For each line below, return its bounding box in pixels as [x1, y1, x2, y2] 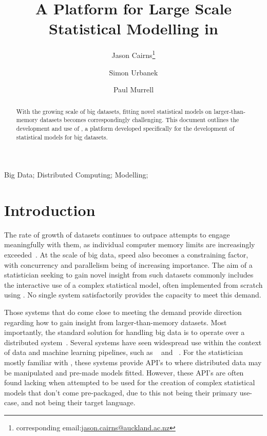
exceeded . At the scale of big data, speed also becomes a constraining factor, [4, 249, 249, 260]
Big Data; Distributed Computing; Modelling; [4, 169, 148, 180]
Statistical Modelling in [49, 18, 218, 39]
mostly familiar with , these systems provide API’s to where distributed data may [4, 357, 262, 368]
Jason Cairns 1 [111, 48, 156, 60]
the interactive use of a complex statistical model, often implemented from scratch [4, 279, 263, 290]
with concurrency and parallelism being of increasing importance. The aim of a [4, 259, 253, 270]
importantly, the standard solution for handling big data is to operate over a [4, 327, 245, 338]
